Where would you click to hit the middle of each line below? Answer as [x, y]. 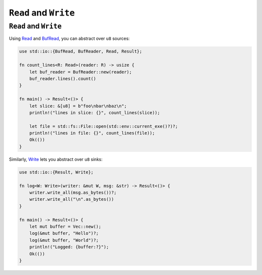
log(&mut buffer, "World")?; [64, 240]
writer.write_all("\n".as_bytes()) [72, 199]
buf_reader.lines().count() [63, 78]
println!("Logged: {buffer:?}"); [69, 247]
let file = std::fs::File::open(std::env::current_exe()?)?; [104, 126]
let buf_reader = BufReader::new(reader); [81, 72]
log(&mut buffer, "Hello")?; [64, 233]
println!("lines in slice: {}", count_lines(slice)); [95, 112]
